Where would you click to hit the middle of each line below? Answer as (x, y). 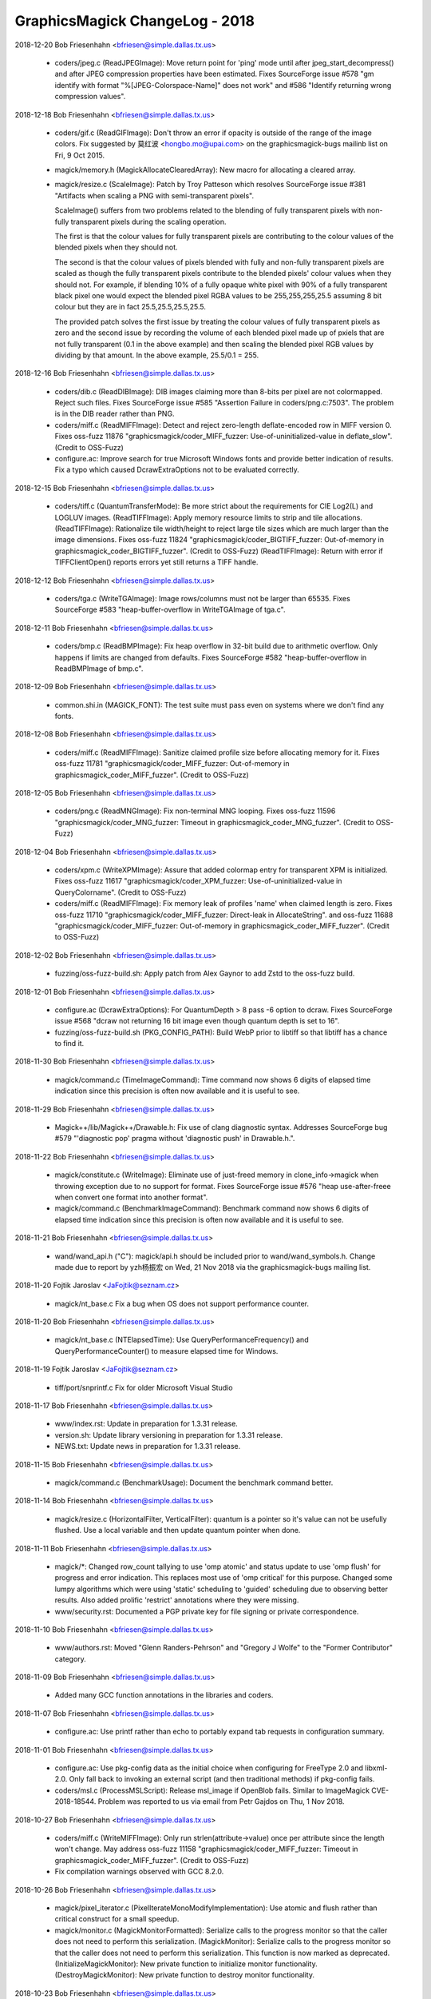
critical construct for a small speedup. (117, 1919)
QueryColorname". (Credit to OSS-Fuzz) (121, 892)
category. (71, 1658)
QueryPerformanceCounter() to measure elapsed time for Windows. (166, 1351)
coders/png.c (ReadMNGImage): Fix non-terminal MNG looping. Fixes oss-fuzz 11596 (195, 811)
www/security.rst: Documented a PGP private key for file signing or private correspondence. (207, 1611)
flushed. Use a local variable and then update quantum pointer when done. (178, 1530)
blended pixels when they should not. (116, 247)
